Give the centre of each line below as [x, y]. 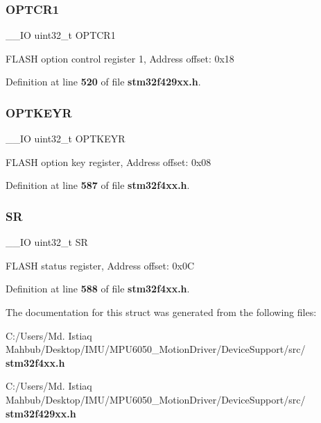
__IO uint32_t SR [47, 242]
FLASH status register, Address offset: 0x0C [100, 265]
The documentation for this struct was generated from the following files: [161, 312]
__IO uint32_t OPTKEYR [66, 139]
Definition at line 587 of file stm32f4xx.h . [98, 185]
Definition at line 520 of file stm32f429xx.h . [103, 82]
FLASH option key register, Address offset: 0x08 [109, 161]
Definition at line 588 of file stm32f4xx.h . [98, 289]
